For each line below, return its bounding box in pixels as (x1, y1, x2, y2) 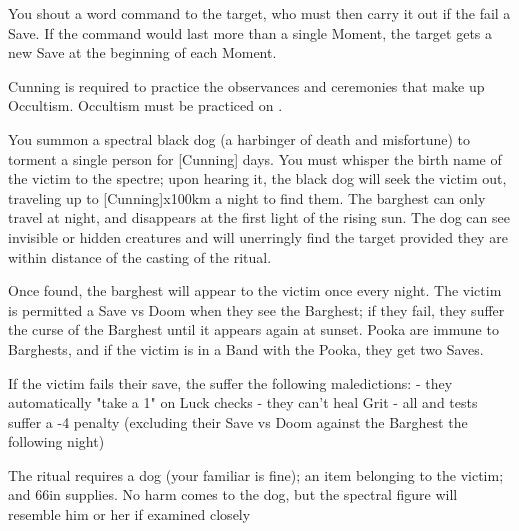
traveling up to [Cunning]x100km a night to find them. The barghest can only (8, 187, 486, 208)
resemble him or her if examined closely (8, 504, 251, 525)
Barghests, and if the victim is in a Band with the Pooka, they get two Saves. (8, 338, 484, 359)
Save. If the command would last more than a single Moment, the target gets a (8, 22, 493, 43)
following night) (8, 431, 105, 452)
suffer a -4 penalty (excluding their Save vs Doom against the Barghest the (8, 411, 468, 432)
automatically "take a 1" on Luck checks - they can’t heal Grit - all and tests (8, 392, 478, 413)
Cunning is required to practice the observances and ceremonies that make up (8, 75, 485, 96)
